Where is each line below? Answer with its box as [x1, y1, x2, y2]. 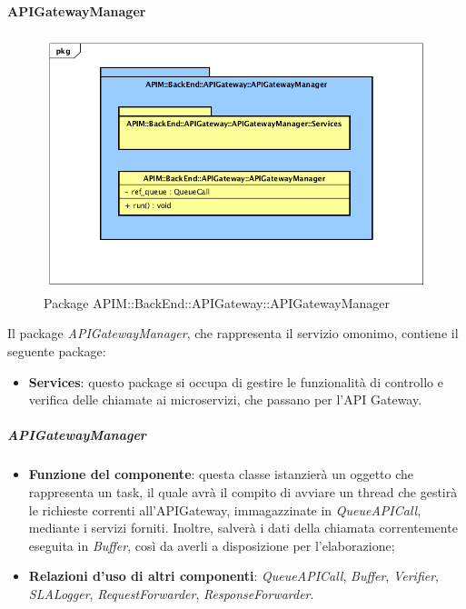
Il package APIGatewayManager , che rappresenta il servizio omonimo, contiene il [7, 324, 459, 343]
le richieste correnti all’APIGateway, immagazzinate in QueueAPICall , [28, 500, 421, 519]
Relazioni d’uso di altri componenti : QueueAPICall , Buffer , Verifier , [28, 566, 439, 585]
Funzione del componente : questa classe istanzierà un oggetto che [28, 464, 414, 484]
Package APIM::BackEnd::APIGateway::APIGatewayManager [44, 293, 390, 312]
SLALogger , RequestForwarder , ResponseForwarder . [28, 584, 314, 603]
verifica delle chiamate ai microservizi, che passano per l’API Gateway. [28, 390, 422, 409]
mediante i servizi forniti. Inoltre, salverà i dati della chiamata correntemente [28, 518, 458, 537]
